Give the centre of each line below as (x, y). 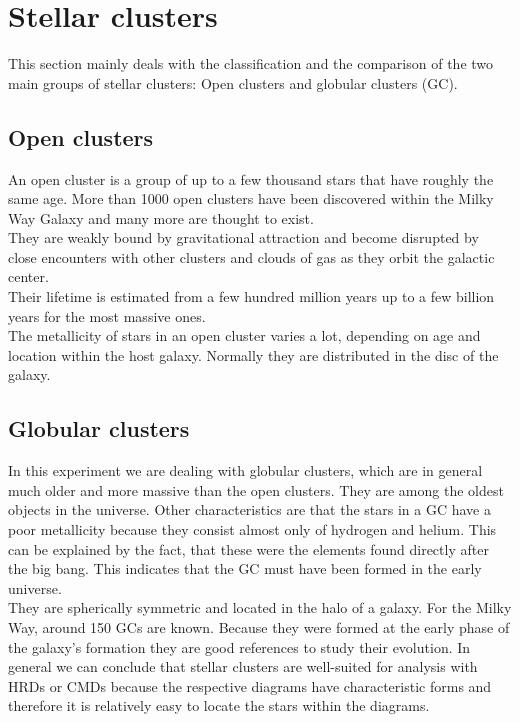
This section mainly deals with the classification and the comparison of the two (251, 63)
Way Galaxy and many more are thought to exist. (161, 217)
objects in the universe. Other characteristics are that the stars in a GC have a (249, 509)
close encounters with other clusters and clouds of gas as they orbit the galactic (251, 256)
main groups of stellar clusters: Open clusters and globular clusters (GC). (233, 82)
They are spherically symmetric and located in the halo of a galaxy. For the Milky (260, 607)
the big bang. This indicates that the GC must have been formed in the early (245, 568)
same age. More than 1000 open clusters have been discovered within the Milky (251, 198)
